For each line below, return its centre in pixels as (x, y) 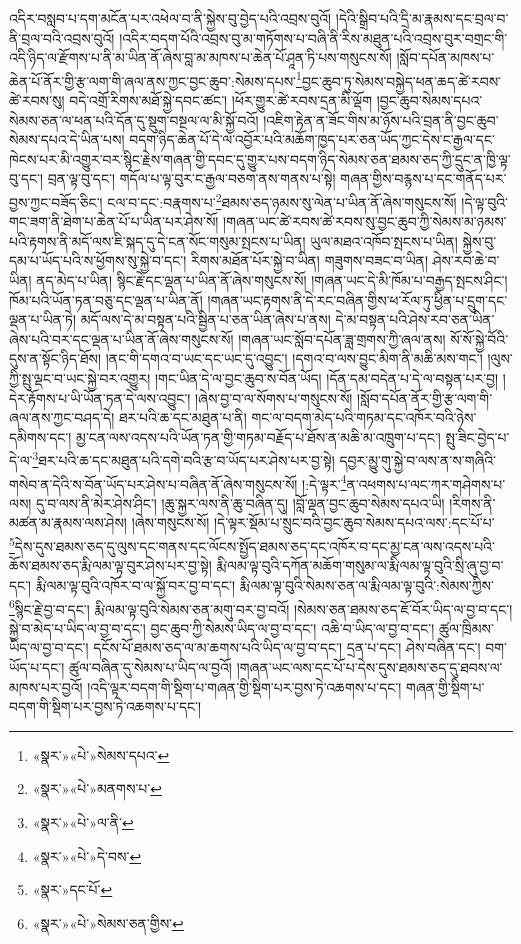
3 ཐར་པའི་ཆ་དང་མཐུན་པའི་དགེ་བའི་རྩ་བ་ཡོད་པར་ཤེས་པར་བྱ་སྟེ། (183, 459)
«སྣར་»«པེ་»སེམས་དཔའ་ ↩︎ (101, 754)
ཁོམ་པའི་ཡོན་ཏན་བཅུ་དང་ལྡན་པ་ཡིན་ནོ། (106, 299)
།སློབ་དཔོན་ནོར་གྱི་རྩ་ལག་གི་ (425, 397)
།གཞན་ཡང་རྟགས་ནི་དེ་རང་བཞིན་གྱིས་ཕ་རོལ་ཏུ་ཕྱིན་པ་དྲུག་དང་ (357, 299)
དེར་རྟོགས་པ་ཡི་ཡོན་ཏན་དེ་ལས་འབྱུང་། (100, 397)
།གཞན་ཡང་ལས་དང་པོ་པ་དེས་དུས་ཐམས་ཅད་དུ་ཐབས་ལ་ (369, 666)
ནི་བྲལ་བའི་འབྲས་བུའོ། (62, 37)
